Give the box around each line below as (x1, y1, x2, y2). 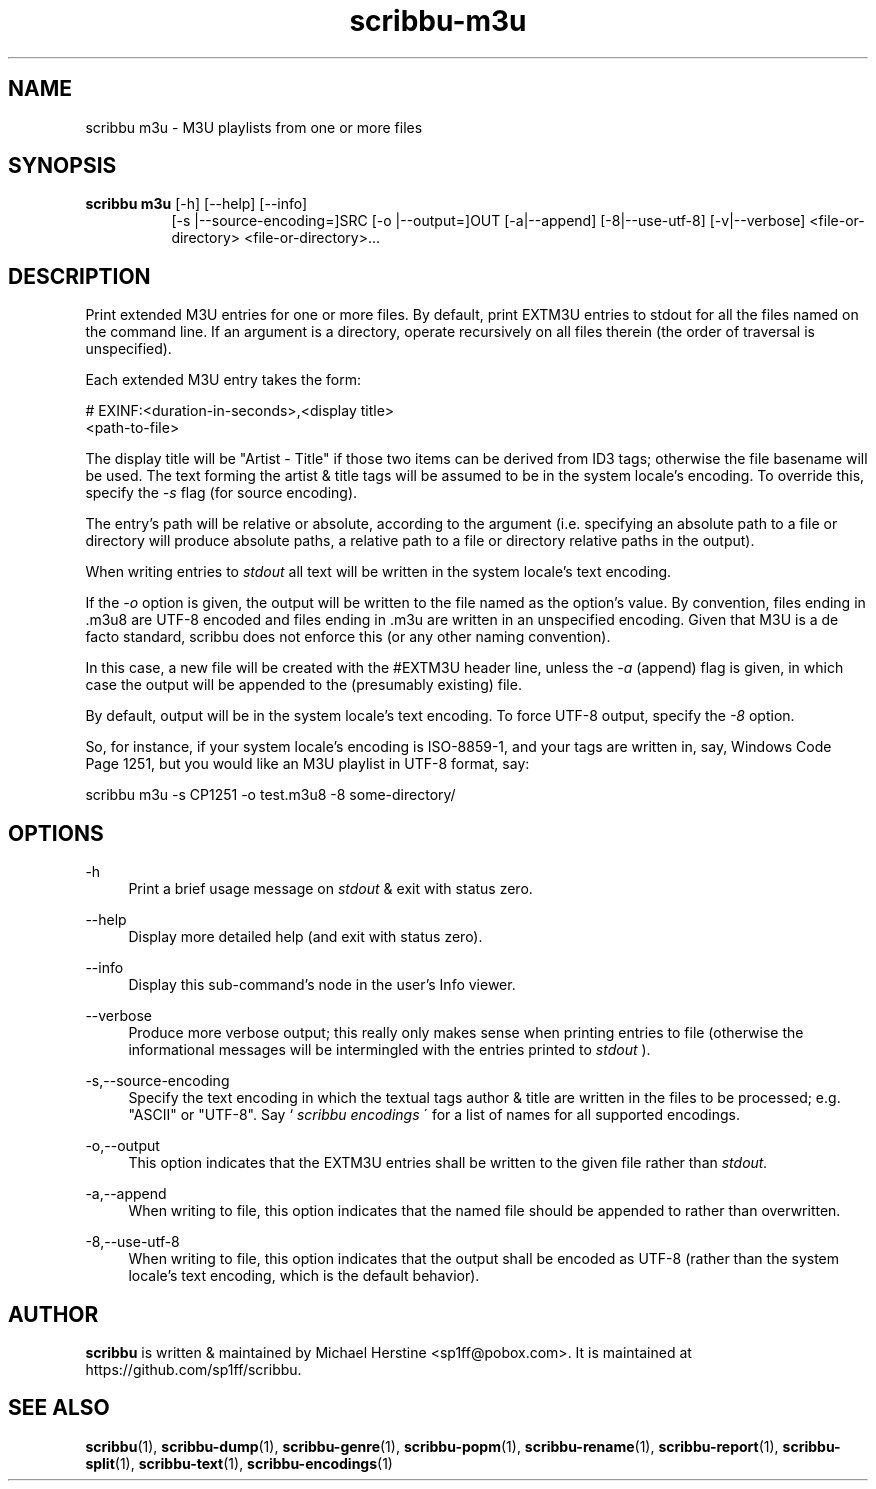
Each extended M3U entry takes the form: (85, 371, 362, 389)
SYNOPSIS (8, 153, 117, 179)
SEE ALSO (8, 1395, 110, 1421)
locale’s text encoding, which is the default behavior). (128, 1267, 480, 1285)
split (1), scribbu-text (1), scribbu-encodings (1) (85, 1454, 393, 1472)
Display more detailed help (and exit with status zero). (128, 928, 483, 946)
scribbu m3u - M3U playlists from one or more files (85, 118, 423, 136)
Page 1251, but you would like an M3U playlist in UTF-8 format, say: (85, 755, 530, 773)
